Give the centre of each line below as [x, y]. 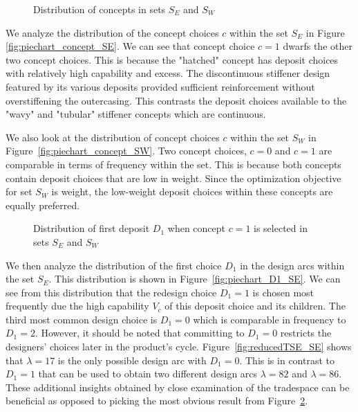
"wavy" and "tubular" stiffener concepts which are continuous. [136, 114]
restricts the [306, 333]
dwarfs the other [318, 46]
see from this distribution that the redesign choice [111, 292]
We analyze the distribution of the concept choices [112, 32]
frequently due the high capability [77, 306]
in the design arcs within [292, 265]
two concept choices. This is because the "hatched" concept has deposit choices [172, 59]
